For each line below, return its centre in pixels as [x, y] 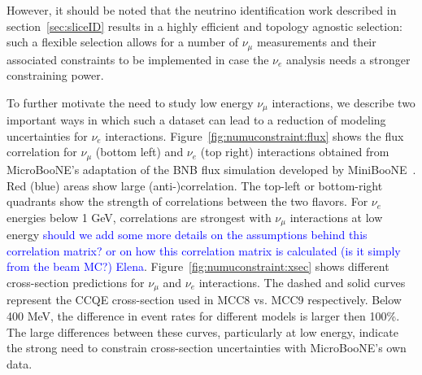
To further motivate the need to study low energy [130, 102]
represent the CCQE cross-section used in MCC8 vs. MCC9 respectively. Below [204, 300]
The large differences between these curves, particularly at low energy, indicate [202, 331]
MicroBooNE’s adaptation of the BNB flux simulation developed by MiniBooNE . [211, 169]
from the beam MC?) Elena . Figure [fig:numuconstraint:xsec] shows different [198, 266]
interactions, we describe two [344, 102]
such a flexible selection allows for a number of [122, 42]
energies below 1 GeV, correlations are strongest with [139, 217]
